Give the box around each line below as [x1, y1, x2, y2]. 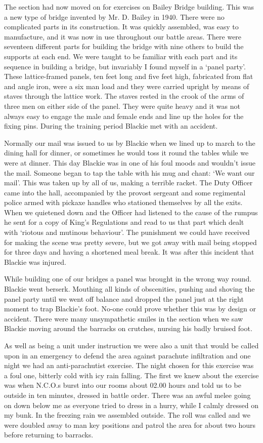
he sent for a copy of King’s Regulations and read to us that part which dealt [4, 217, 244, 227]
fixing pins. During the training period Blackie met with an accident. [4, 120, 218, 131]
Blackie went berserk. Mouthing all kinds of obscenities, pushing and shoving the [4, 284, 255, 294]
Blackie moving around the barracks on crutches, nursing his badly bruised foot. [4, 323, 252, 334]
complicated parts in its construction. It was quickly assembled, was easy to [4, 21, 239, 32]
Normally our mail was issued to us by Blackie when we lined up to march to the [4, 137, 255, 148]
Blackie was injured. [4, 256, 66, 267]
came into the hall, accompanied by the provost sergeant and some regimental [4, 187, 246, 197]
